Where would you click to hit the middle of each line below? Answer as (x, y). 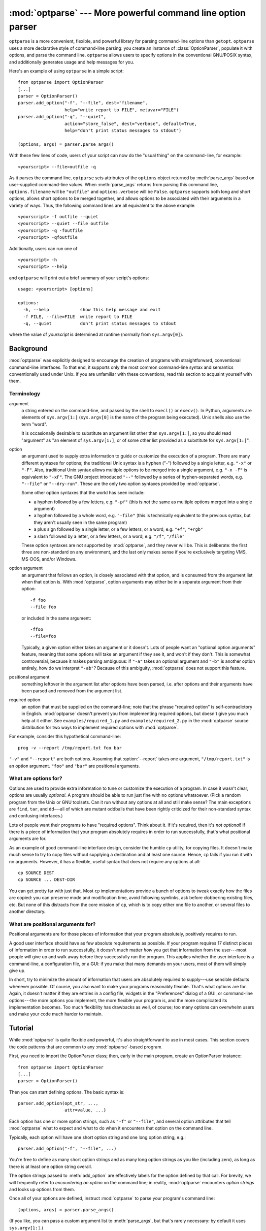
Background (28, 349)
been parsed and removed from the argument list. (72, 691)
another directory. (27, 911)
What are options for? (36, 778)
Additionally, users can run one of (43, 248)
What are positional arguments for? (52, 924)
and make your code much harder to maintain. (56, 1014)
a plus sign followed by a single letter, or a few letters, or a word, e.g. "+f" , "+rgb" (118, 529)
